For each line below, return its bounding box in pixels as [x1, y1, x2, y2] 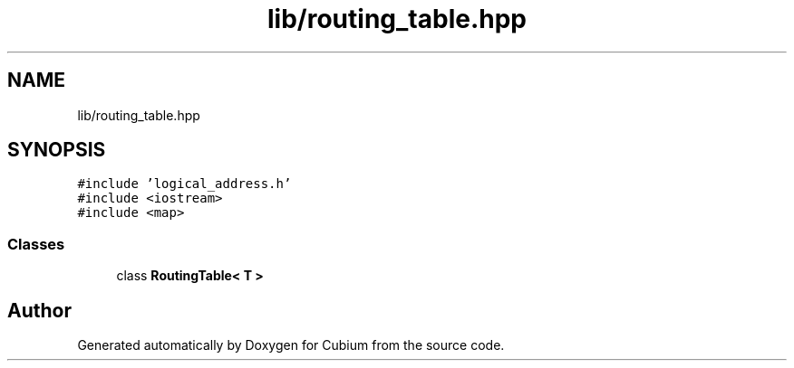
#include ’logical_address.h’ [77, 176, 292, 192]
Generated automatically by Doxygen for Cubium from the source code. [77, 337, 505, 354]
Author [7, 298, 72, 322]
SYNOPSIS [7, 138, 106, 162]
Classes [7, 234, 65, 253]
